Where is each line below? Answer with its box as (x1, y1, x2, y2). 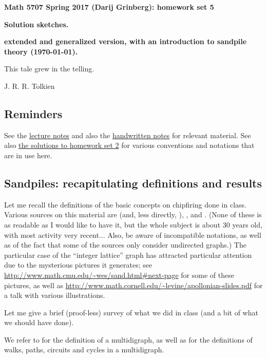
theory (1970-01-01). (4, 46, 78, 56)
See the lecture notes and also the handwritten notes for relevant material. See (4, 129, 251, 140)
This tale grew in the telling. (4, 63, 94, 74)
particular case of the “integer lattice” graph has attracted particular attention (4, 249, 252, 260)
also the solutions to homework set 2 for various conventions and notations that (4, 140, 255, 150)
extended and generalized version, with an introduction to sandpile (4, 36, 247, 47)
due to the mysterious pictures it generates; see (4, 259, 152, 270)
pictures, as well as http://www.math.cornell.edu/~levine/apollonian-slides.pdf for (4, 279, 263, 290)
